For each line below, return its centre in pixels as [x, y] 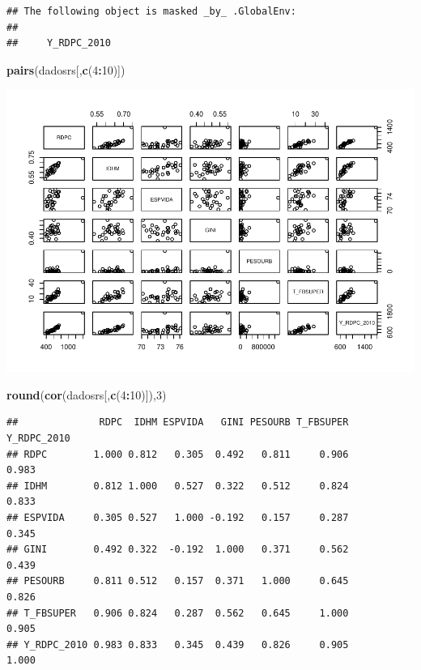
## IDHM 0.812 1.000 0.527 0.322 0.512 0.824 [178, 486]
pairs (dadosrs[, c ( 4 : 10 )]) [66, 69]
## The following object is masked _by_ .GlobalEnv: [151, 11]
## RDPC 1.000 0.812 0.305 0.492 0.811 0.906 [178, 454]
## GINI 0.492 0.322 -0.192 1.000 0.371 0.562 [178, 550]
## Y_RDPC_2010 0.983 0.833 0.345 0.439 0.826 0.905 [178, 644]
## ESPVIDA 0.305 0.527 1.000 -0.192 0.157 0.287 [178, 518]
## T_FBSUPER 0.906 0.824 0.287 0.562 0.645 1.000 [178, 613]
